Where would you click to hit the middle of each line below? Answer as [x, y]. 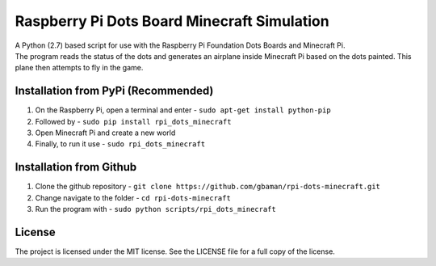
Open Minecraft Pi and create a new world [105, 133]
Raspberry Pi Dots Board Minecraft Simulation [172, 21]
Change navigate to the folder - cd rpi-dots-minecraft [133, 197]
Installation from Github [76, 167]
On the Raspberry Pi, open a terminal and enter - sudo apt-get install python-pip [183, 110]
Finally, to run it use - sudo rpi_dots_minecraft [120, 144]
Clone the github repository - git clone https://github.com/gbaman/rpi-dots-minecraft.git [208, 187]
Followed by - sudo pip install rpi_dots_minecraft [133, 121]
